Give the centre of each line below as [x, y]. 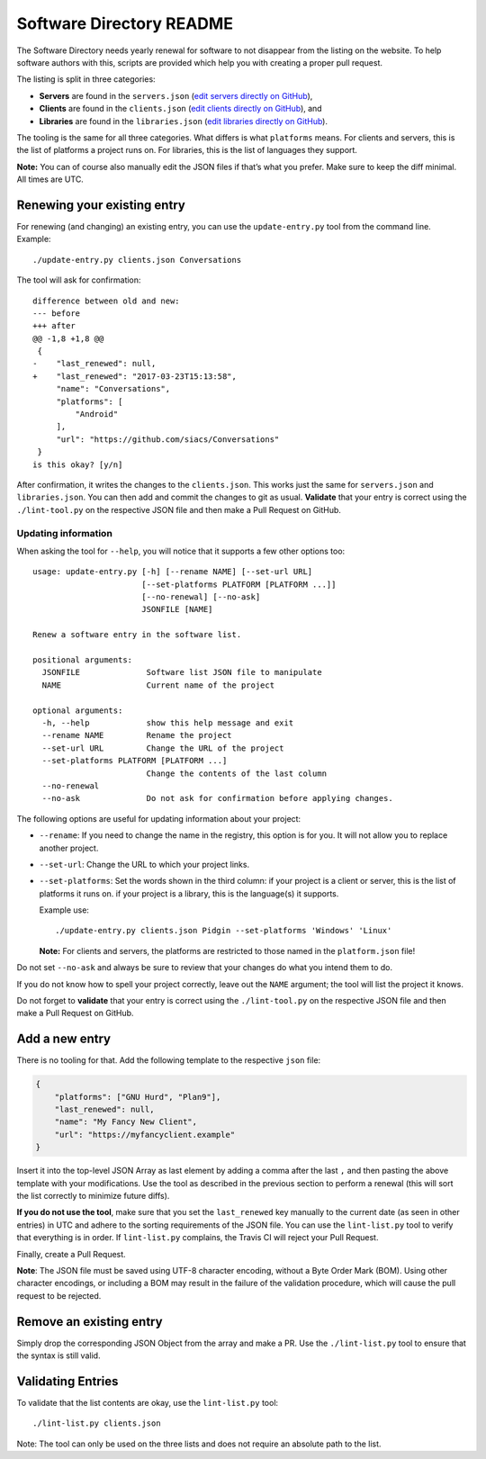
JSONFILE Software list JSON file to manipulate [182, 672]
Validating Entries [67, 1381]
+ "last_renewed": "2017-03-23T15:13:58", [135, 376]
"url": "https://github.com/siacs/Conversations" [168, 439]
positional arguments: [83, 660]
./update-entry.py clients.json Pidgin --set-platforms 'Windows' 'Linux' [224, 931]
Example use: [64, 910]
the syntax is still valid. [58, 1355]
